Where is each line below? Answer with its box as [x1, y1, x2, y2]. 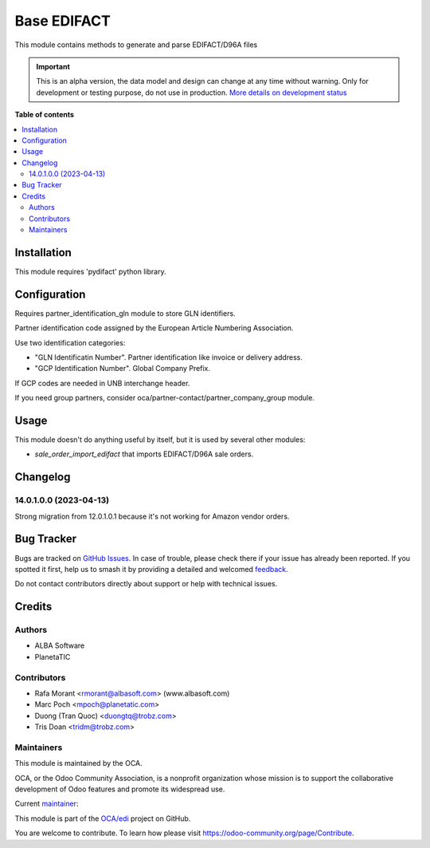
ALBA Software [34, 641, 85, 650]
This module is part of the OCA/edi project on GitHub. [14, 814, 191, 823]
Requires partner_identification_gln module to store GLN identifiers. [14, 308, 236, 318]
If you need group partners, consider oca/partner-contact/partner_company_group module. [14, 393, 315, 403]
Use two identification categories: [14, 337, 126, 347]
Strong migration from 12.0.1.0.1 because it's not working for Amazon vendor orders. [14, 511, 290, 521]
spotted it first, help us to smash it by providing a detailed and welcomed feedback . [14, 564, 288, 574]
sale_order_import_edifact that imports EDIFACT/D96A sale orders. [34, 449, 254, 459]
